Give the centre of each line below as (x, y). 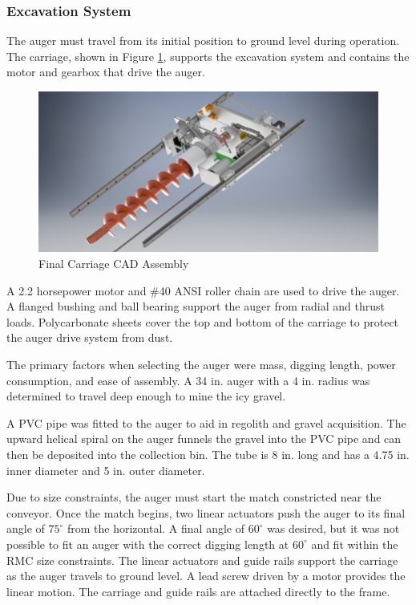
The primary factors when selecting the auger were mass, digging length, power (201, 364)
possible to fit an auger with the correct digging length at (148, 544)
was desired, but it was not (333, 528)
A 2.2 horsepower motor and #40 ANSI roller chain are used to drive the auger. (203, 290)
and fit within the (355, 544)
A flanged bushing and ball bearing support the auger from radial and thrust (196, 306)
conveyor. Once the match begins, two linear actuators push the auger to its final (206, 512)
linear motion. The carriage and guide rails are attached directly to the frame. (198, 591)
